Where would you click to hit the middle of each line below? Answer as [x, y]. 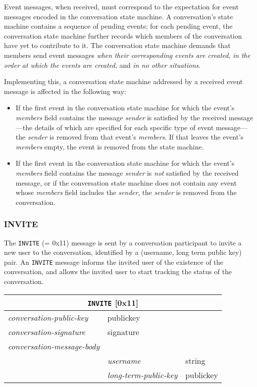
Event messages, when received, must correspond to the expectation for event [121, 6]
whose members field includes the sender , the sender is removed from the [126, 192]
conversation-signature [47, 332]
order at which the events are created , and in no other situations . [102, 65]
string [195, 360]
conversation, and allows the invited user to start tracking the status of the [118, 271]
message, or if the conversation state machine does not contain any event [126, 182]
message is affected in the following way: [65, 91]
